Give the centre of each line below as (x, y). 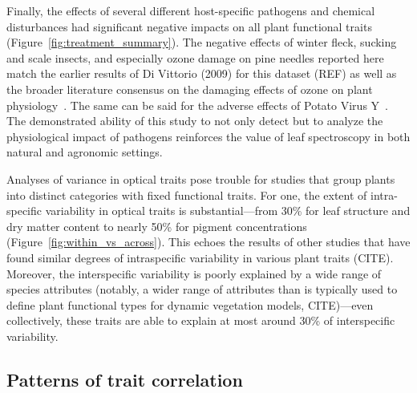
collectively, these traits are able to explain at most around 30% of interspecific (201, 320)
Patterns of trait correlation (125, 379)
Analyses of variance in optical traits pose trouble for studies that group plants (201, 178)
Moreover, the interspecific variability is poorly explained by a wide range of (194, 273)
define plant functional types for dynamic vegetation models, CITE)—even (190, 304)
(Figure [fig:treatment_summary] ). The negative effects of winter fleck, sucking (202, 42)
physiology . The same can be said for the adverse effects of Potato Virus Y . (197, 105)
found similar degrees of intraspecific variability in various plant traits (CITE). (200, 257)
